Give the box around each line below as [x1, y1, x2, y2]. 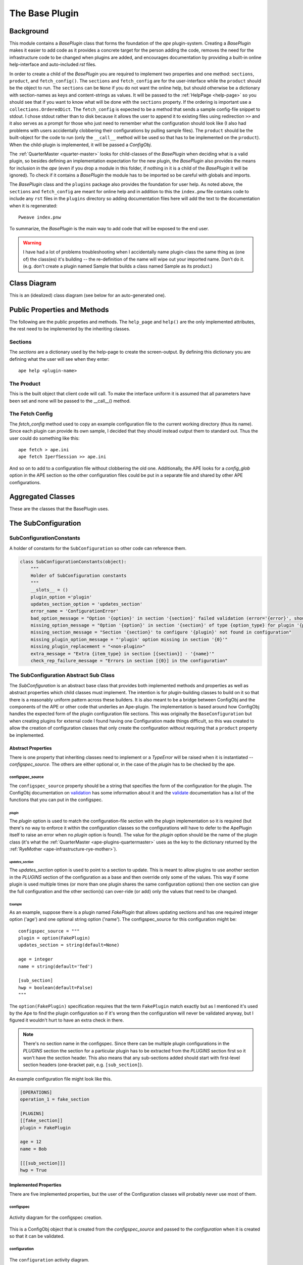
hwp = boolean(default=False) [18, 985, 93, 990]
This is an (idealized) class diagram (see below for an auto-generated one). [9, 292, 166, 298]
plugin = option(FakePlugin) [18, 935, 90, 941]
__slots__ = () [30, 587, 68, 593]
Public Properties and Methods [9, 305, 109, 314]
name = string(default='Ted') [18, 963, 93, 969]
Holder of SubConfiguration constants [30, 573, 127, 579]
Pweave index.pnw [18, 215, 61, 220]
